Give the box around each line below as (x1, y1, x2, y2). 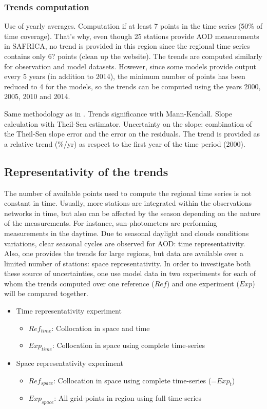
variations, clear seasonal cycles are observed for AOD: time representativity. (4, 238, 245, 248)
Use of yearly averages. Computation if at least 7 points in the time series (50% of (4, 21, 262, 31)
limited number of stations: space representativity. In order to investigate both (4, 258, 251, 268)
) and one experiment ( (166, 278, 239, 288)
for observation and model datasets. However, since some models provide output (4, 61, 256, 71)
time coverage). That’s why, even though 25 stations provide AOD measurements (4, 30, 259, 41)
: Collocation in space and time (51, 322, 150, 333)
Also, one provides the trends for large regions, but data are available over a (4, 248, 244, 259)
